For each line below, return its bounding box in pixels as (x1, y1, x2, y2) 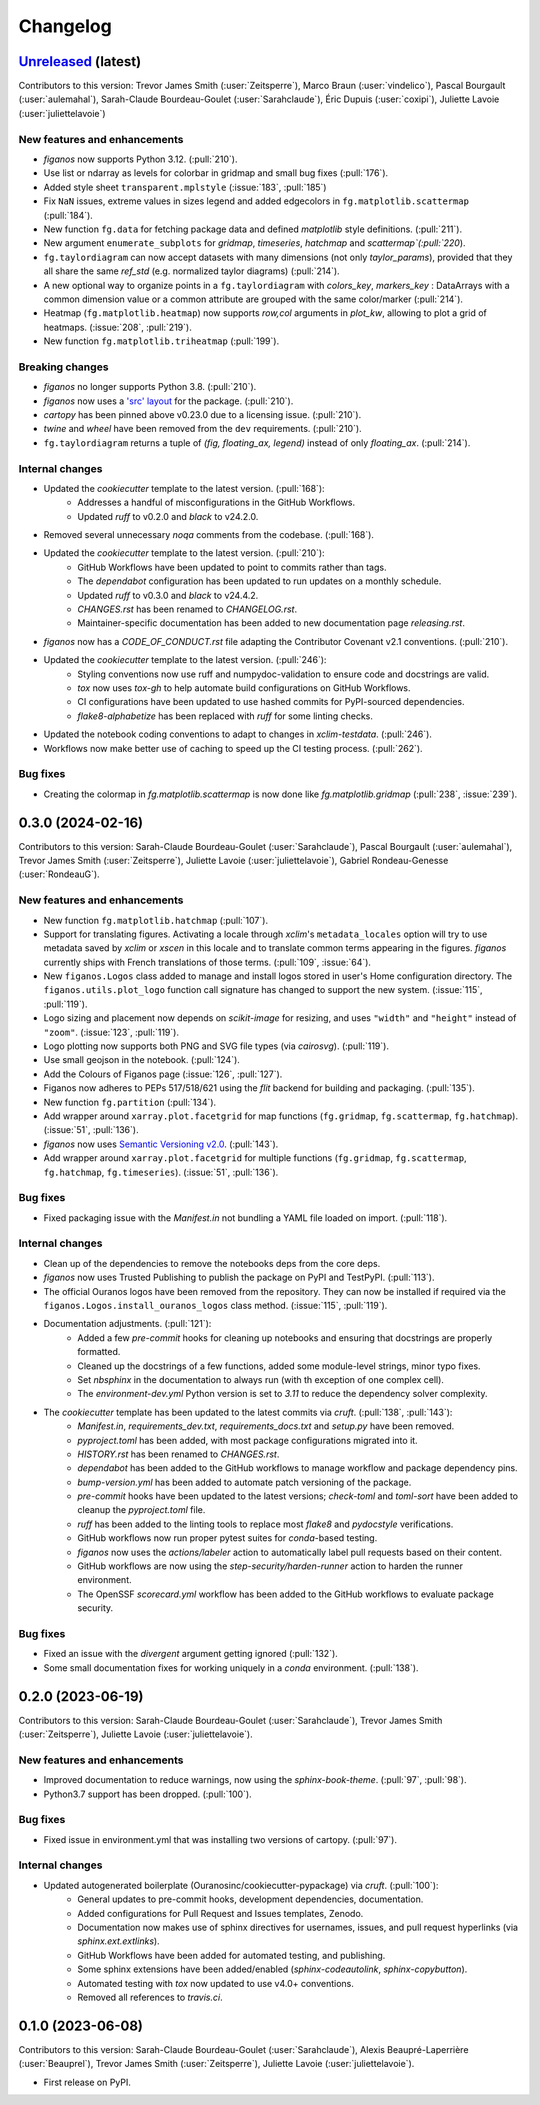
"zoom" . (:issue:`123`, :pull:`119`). (43, 1026, 180, 1038)
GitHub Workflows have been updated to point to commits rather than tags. (77, 561, 387, 573)
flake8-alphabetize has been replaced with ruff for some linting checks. (77, 710, 374, 722)
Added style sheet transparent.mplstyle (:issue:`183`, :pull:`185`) (43, 181, 327, 193)
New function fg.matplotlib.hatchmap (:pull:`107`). (43, 914, 269, 926)
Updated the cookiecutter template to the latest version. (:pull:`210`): (43, 547, 325, 559)
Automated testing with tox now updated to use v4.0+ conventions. (77, 1977, 354, 1989)
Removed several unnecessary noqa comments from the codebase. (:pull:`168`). (43, 529, 375, 541)
